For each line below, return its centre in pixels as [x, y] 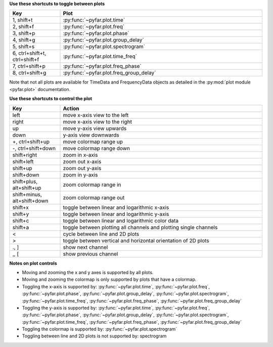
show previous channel [90, 254]
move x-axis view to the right [98, 121]
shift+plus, [25, 181]
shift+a [21, 227]
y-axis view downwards [91, 135]
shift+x [20, 207]
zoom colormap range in [92, 185]
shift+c [21, 221]
